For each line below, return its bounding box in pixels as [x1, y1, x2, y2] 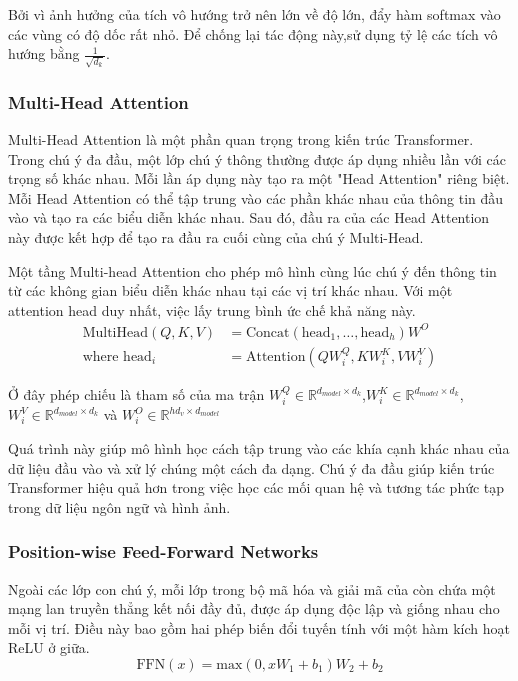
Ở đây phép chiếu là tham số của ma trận [8, 384, 265, 405]
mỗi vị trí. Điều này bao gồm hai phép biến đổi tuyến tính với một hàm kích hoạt [8, 617, 510, 638]
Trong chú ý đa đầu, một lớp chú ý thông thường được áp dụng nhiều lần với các [8, 148, 506, 169]
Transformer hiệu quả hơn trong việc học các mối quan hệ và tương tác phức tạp [8, 477, 505, 498]
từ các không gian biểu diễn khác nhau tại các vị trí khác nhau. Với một [8, 280, 453, 301]
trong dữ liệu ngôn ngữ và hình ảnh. [8, 496, 231, 517]
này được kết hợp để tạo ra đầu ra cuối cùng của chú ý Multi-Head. [8, 227, 424, 248]
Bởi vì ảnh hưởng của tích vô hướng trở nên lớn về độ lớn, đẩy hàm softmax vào [8, 4, 501, 24]
